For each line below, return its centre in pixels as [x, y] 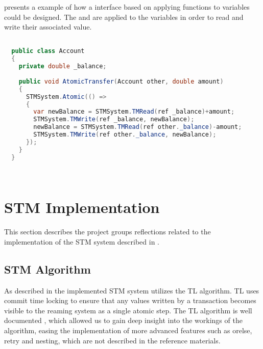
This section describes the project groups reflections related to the [107, 232]
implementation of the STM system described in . [82, 241]
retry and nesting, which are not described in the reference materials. [112, 340]
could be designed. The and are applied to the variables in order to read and [124, 17]
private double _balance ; [63, 66]
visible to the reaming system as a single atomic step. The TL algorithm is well [128, 310]
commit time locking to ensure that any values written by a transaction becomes [130, 300]
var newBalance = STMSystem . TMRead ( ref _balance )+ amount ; [134, 112]
